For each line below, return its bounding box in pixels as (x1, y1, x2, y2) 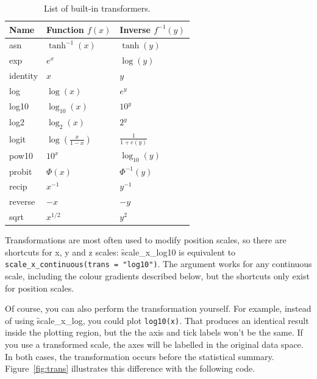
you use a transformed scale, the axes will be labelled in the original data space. (5, 338, 304, 351)
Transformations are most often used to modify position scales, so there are (5, 234, 287, 246)
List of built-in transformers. (43, 2, 151, 14)
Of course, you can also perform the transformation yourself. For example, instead (5, 302, 312, 315)
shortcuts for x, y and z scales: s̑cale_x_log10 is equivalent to (5, 245, 236, 258)
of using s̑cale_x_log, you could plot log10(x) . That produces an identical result (5, 314, 309, 326)
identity (9, 69, 38, 82)
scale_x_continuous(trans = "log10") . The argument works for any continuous (5, 257, 312, 270)
